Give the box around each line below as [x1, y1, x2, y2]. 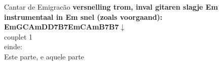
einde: [4, 41, 22, 52]
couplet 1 [4, 31, 32, 42]
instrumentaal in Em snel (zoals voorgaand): [4, 11, 163, 22]
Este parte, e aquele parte [4, 51, 84, 61]
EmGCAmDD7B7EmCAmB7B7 [4, 21, 119, 32]
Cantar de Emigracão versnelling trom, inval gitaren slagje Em [4, 2, 218, 12]
